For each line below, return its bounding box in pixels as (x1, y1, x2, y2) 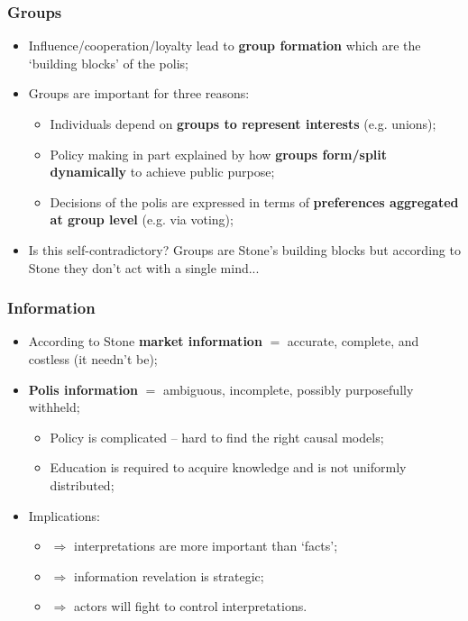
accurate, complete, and (287, 332, 419, 351)
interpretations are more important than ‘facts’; (73, 536, 338, 555)
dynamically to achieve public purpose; (50, 162, 275, 181)
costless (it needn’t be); (28, 349, 158, 368)
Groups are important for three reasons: (28, 84, 250, 103)
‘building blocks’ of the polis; (28, 53, 188, 72)
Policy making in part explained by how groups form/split (50, 144, 388, 163)
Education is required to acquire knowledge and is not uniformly (50, 458, 407, 477)
